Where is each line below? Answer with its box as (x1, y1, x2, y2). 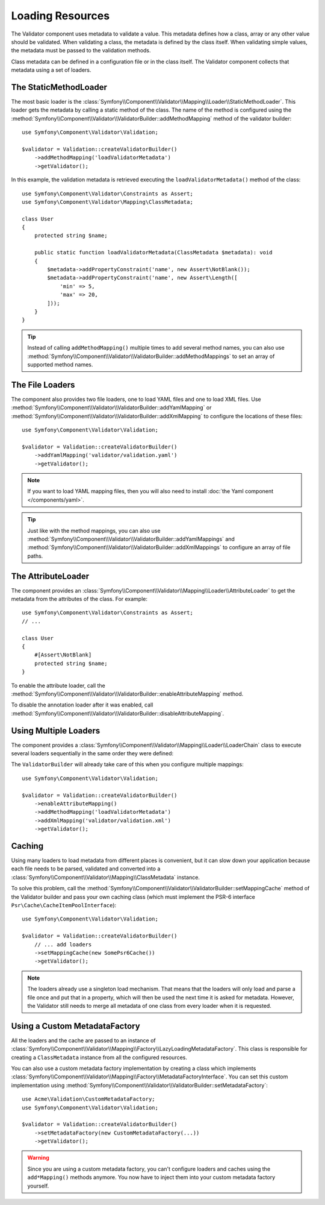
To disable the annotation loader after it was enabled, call (11, 701, 153, 708)
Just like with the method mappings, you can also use (27, 527, 161, 534)
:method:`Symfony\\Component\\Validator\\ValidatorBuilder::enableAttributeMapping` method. (11, 690, 244, 697)
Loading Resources (11, 9, 110, 22)
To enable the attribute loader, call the (11, 682, 105, 689)
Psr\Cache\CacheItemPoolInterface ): (11, 901, 117, 908)
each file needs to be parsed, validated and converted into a (11, 865, 161, 872)
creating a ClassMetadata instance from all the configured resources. (11, 1054, 188, 1061)
